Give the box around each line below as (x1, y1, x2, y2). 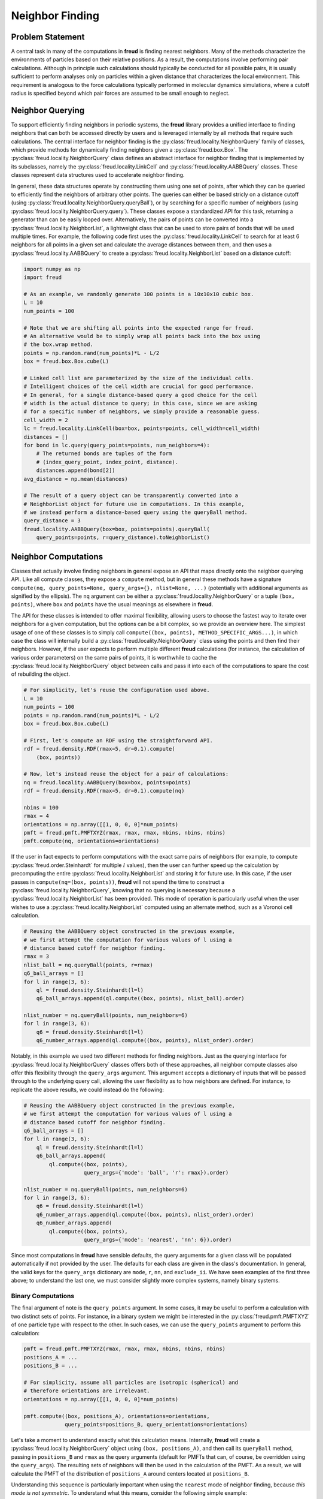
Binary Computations (11, 1292, 75, 1300)
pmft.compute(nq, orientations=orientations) (23, 838, 160, 845)
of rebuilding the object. (11, 670, 71, 678)
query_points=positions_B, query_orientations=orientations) (65, 1421, 248, 1428)
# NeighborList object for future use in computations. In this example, (23, 501, 245, 507)
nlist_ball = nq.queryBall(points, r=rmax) (23, 961, 154, 968)
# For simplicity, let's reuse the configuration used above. (23, 687, 210, 694)
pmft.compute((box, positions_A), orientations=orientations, (23, 1413, 210, 1419)
